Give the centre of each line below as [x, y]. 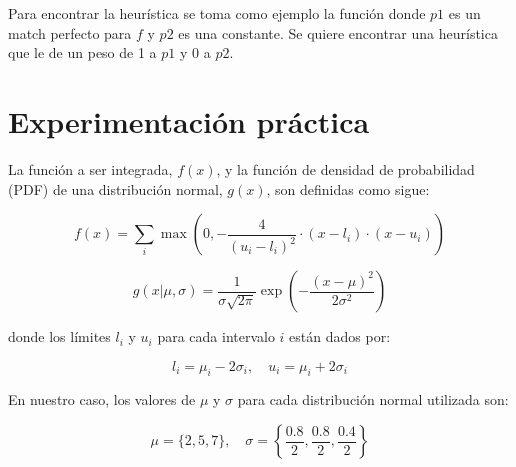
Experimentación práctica [189, 120]
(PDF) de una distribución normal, [115, 188]
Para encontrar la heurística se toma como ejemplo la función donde [217, 13]
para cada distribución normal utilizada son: [373, 399]
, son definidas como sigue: [348, 188]
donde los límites [59, 336]
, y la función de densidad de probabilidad [345, 168]
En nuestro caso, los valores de [102, 399]
